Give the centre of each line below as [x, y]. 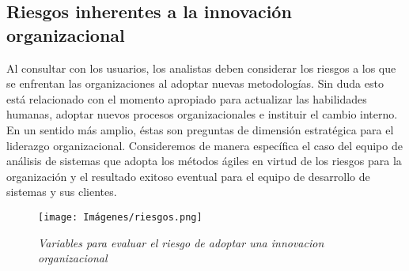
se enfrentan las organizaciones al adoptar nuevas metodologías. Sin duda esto [195, 83]
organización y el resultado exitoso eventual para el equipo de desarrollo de [188, 176]
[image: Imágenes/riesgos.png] [120, 217]
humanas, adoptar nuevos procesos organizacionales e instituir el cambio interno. [202, 114]
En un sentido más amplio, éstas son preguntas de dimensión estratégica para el [200, 129]
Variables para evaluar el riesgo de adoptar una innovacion [181, 242]
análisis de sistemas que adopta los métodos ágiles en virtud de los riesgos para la [204, 161]
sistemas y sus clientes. [62, 192]
